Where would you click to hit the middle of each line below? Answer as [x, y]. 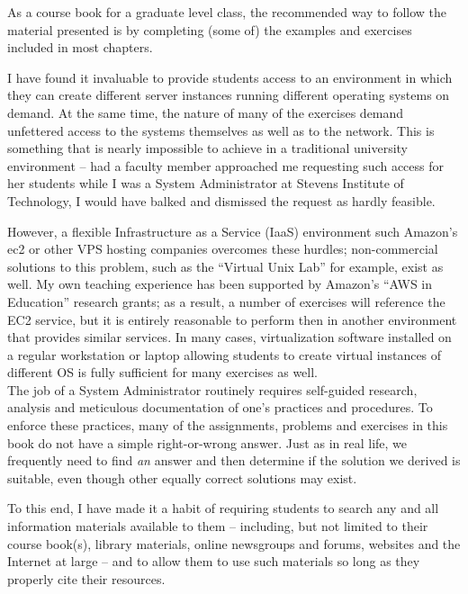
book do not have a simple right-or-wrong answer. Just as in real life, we [207, 442]
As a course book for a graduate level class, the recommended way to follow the [227, 12]
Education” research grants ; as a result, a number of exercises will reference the [226, 301]
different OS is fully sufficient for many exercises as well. [163, 372]
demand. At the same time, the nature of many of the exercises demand [206, 112]
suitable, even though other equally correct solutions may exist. [182, 477]
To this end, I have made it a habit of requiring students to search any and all [223, 508]
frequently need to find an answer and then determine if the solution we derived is [234, 460]
